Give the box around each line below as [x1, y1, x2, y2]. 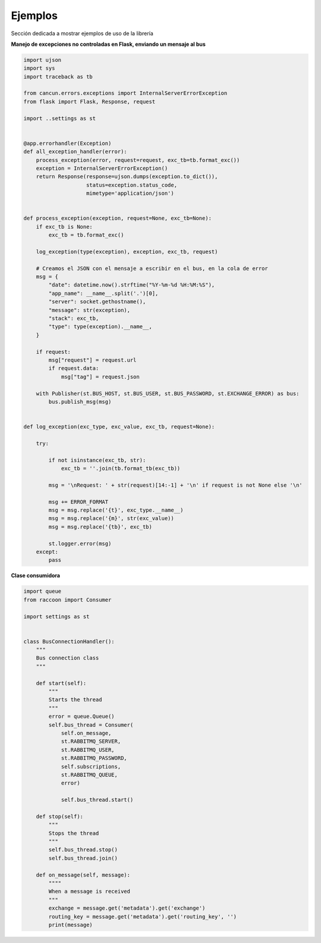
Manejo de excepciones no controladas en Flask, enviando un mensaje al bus [11, 41, 206, 48]
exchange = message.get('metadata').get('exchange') [48, 905, 206, 911]
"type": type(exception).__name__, [48, 323, 153, 330]
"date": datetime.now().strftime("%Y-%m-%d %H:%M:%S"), [48, 282, 215, 288]
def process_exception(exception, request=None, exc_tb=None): [23, 215, 212, 222]
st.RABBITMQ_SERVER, [61, 738, 121, 745]
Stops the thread [48, 830, 99, 836]
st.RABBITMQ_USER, [61, 746, 115, 753]
